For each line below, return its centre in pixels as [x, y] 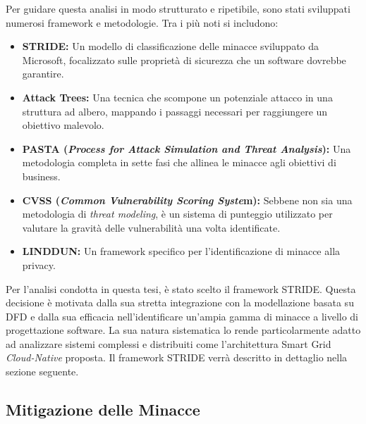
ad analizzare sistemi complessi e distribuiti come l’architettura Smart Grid [169, 343]
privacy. [39, 264]
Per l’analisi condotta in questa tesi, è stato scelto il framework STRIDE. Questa [181, 288]
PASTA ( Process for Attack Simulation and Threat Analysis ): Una [187, 148]
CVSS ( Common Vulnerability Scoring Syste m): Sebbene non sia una [187, 200]
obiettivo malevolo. [63, 125]
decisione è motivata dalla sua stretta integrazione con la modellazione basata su [180, 303]
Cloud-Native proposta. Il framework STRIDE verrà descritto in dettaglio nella [177, 357]
